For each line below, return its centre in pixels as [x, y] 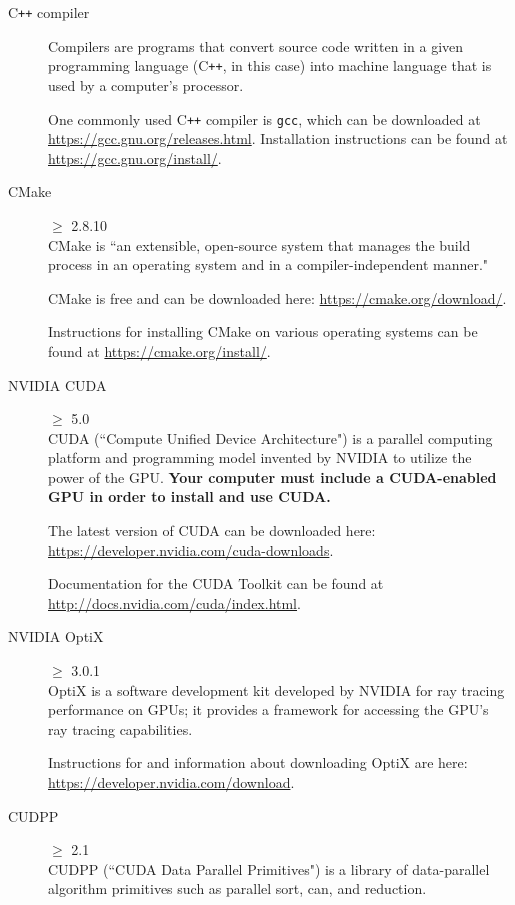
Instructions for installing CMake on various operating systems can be [263, 331]
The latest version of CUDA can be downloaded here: [212, 530]
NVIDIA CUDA [57, 384]
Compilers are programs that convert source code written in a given [256, 45]
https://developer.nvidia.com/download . [171, 782]
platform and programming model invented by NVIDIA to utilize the [260, 457]
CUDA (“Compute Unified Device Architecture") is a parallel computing [270, 437]
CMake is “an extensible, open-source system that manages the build [259, 244]
